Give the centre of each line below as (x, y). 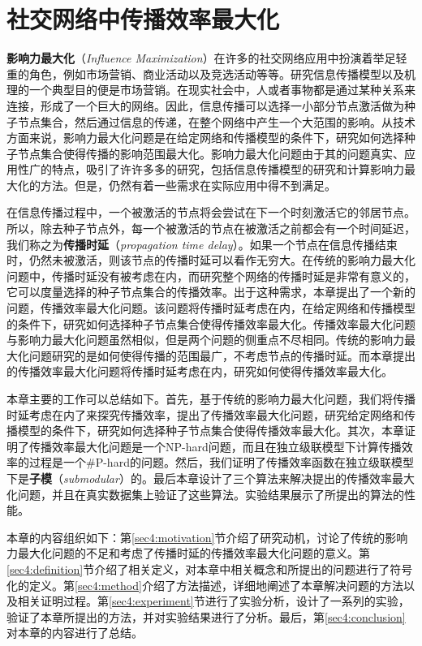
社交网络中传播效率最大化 (143, 19)
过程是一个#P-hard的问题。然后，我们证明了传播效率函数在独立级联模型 (221, 462)
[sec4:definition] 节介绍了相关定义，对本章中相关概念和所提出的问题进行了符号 (210, 568)
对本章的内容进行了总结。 (75, 633)
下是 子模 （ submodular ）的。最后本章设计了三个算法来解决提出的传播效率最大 (211, 478)
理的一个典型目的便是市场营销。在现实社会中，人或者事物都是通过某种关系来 (211, 90)
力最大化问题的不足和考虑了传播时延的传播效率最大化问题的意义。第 (188, 553)
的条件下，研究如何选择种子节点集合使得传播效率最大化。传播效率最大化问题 (211, 323)
